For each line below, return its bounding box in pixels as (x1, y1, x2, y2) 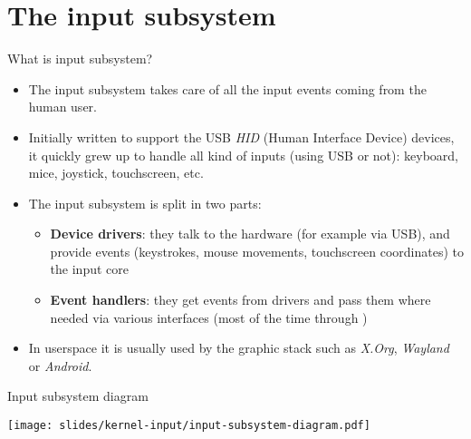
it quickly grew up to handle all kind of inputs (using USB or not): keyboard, (28, 145, 459, 164)
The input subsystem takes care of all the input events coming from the (28, 79, 427, 98)
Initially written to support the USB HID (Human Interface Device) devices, (28, 127, 455, 146)
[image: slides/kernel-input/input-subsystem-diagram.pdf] (7, 419, 370, 433)
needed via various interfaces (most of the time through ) (50, 307, 368, 327)
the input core (50, 259, 129, 278)
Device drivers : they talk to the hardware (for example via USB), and (50, 224, 450, 243)
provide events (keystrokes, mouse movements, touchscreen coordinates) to (50, 241, 464, 260)
